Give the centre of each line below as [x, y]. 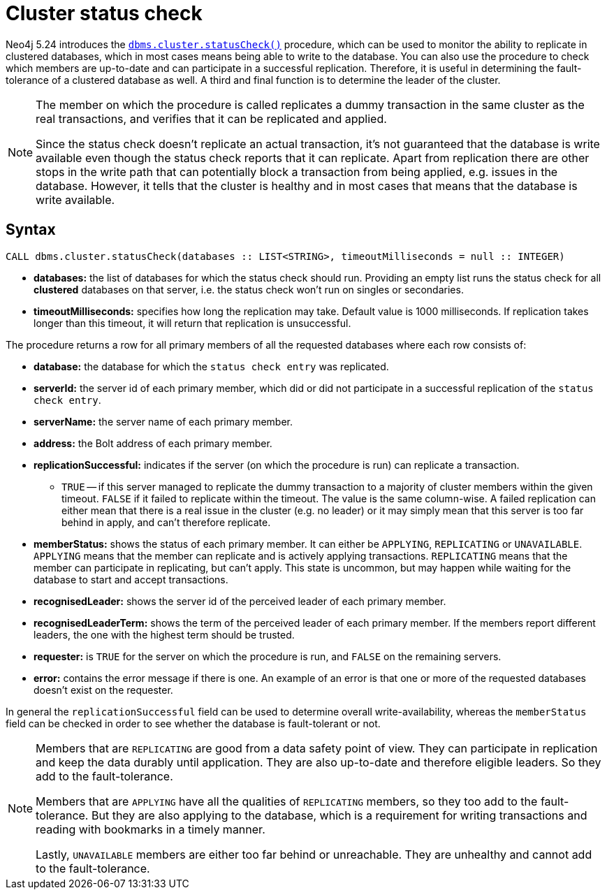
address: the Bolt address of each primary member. [153, 443]
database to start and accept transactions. [131, 579]
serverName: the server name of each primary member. [163, 421]
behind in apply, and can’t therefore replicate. [166, 522]
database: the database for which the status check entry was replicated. [211, 366]
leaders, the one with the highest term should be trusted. [164, 634]
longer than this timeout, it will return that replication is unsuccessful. [192, 323]
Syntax [31, 230]
